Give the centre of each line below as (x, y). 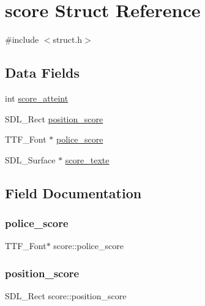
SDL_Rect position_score (54, 118)
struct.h (68, 39)
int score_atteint (37, 98)
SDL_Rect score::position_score (66, 296)
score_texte (87, 159)
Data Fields (43, 73)
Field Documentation (73, 192)
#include (22, 39)
